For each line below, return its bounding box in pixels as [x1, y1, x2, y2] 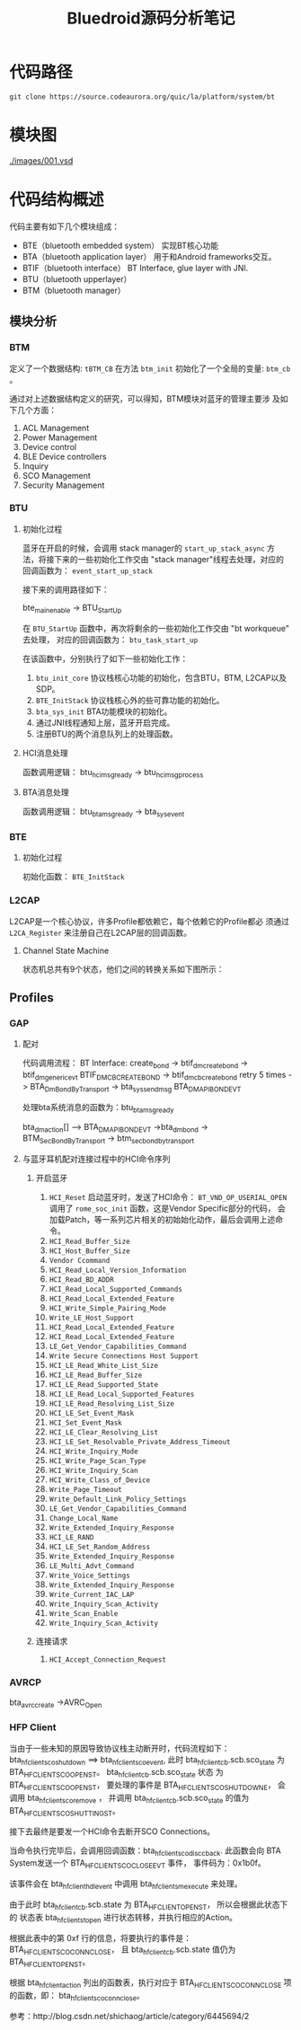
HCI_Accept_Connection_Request [49, 1655, 166, 1664]
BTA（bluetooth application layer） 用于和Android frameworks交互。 [22, 251, 277, 261]
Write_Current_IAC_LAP [49, 1591, 135, 1600]
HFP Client [9, 1721, 57, 1734]
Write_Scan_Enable [49, 1610, 119, 1619]
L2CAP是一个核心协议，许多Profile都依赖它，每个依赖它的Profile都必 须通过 [9, 915, 289, 926]
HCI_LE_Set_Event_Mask [49, 1409, 135, 1418]
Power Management [22, 432, 98, 443]
